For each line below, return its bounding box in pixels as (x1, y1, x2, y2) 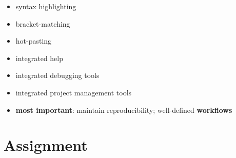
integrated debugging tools (15, 70, 100, 81)
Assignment (4, 134, 88, 155)
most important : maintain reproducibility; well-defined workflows (15, 104, 232, 115)
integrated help (15, 52, 64, 63)
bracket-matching (15, 18, 70, 29)
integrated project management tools (15, 87, 132, 97)
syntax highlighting (15, 1, 76, 11)
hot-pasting (15, 35, 52, 46)
